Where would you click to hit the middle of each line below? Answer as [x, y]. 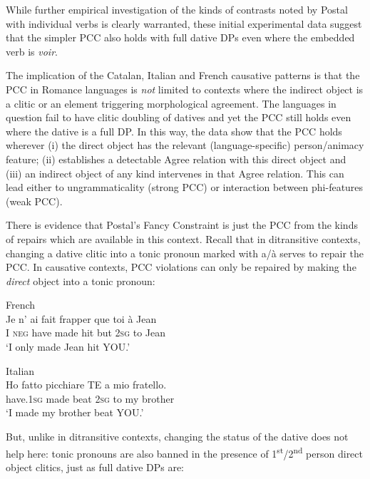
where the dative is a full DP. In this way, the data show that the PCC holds [174, 131]
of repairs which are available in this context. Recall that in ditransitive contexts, [183, 238]
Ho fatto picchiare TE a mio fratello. [86, 385]
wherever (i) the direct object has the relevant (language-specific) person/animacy [185, 145]
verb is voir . [32, 51]
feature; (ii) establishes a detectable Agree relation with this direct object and [176, 159]
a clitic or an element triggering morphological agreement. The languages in [171, 103]
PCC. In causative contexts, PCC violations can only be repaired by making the [181, 267]
